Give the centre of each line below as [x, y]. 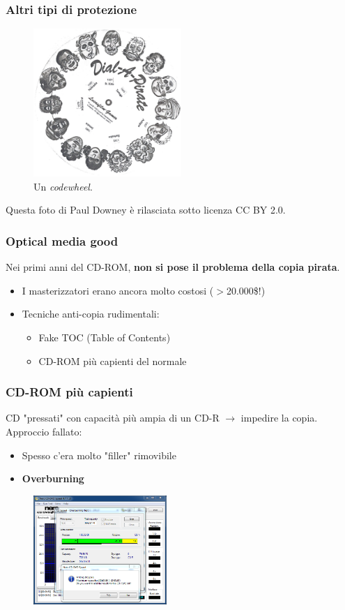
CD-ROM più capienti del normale [113, 360]
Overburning [53, 478]
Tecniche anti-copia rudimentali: [91, 314]
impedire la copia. [279, 418]
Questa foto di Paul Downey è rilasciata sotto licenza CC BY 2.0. [146, 210]
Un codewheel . [63, 186]
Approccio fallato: [44, 431]
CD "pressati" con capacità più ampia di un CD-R [113, 418]
